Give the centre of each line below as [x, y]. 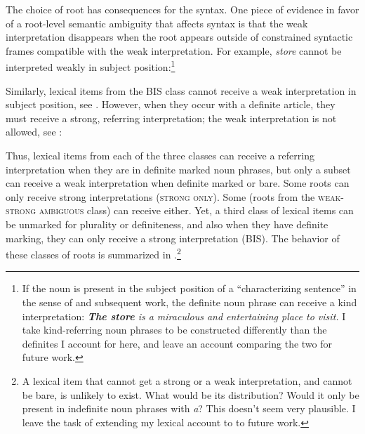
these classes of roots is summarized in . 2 [93, 253]
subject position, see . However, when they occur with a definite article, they [171, 104]
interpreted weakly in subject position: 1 [91, 66]
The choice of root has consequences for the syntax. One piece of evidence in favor [182, 9]
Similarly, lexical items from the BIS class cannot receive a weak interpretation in [181, 90]
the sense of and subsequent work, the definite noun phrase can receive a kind [190, 302]
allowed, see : [34, 132]
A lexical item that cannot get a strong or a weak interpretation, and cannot [187, 380]
